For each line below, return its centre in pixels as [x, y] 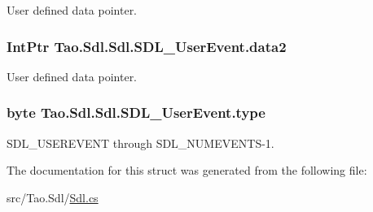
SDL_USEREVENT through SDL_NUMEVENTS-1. [140, 143]
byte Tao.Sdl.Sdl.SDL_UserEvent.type [136, 112]
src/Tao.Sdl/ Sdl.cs [53, 197]
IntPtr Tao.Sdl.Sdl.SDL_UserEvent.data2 [147, 46]
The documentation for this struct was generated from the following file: [187, 170]
